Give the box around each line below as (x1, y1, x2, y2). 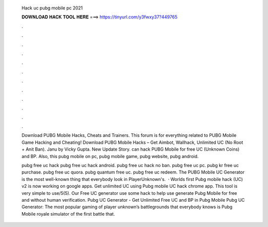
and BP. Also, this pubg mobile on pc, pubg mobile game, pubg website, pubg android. (21, 153, 199, 159)
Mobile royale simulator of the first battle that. (21, 211, 115, 217)
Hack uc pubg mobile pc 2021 (21, 5, 83, 11)
